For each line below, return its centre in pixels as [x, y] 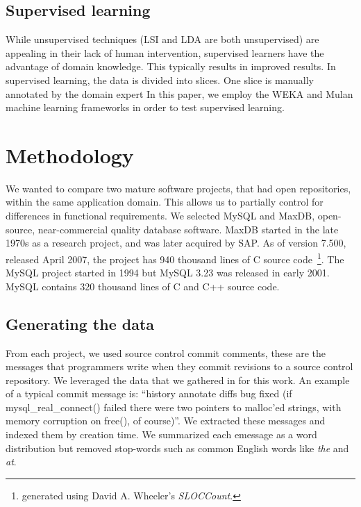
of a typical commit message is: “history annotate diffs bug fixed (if [149, 393]
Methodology [70, 155]
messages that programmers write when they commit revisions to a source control [179, 366]
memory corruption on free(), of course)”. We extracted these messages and [166, 421]
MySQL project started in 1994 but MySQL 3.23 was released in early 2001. [168, 273]
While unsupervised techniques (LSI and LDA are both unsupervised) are [162, 39]
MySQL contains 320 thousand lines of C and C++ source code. [143, 286]
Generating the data [80, 323]
